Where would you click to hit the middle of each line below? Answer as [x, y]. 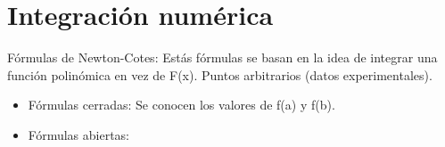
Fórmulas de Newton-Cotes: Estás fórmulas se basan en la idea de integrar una [222, 57]
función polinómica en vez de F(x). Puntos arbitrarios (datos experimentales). [220, 74]
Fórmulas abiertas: [79, 134]
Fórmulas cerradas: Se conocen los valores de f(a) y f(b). [181, 105]
